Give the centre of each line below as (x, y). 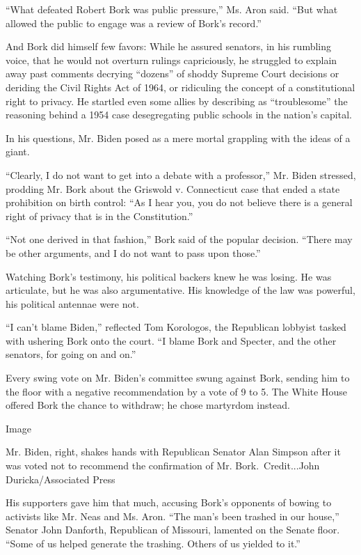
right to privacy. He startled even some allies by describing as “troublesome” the (177, 101)
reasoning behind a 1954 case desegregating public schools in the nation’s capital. (179, 115)
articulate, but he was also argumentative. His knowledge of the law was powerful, (180, 290)
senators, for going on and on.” (71, 354)
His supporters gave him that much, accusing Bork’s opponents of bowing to (169, 502)
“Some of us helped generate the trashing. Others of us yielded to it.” (153, 543)
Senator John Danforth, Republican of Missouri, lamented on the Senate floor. (173, 530)
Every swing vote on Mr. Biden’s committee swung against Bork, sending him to (178, 378)
